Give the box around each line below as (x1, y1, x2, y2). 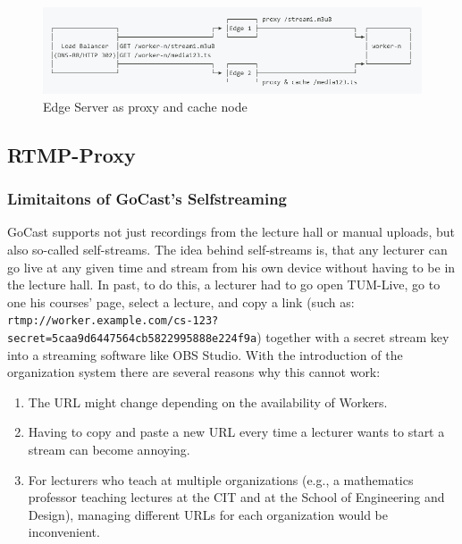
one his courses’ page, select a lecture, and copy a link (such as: (7, 292, 355, 311)
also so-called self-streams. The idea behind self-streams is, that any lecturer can (7, 239, 448, 258)
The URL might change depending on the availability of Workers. (28, 392, 388, 411)
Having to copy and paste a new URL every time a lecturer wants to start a (28, 423, 445, 441)
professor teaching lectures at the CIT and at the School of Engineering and (28, 488, 445, 506)
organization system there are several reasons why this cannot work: (7, 363, 381, 381)
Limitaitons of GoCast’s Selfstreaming (7, 188, 288, 210)
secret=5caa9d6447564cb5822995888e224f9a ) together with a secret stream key (7, 327, 449, 346)
